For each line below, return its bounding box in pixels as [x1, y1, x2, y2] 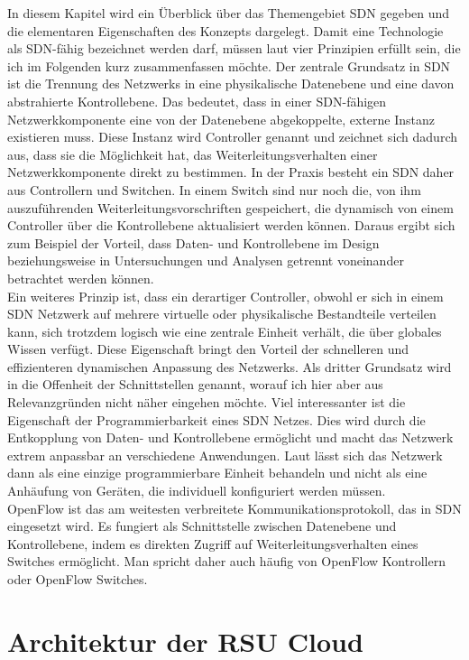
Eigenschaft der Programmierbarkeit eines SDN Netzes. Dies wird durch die [7, 410, 426, 429]
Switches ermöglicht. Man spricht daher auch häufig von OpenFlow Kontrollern [7, 552, 446, 571]
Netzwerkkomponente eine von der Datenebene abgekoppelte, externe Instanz [7, 109, 436, 128]
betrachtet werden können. [7, 268, 154, 287]
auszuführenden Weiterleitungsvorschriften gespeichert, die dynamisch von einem [7, 198, 454, 217]
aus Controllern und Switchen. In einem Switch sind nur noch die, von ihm [7, 180, 421, 199]
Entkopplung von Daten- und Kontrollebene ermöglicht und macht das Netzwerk [7, 428, 454, 447]
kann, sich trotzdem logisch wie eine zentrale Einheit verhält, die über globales [7, 321, 442, 340]
